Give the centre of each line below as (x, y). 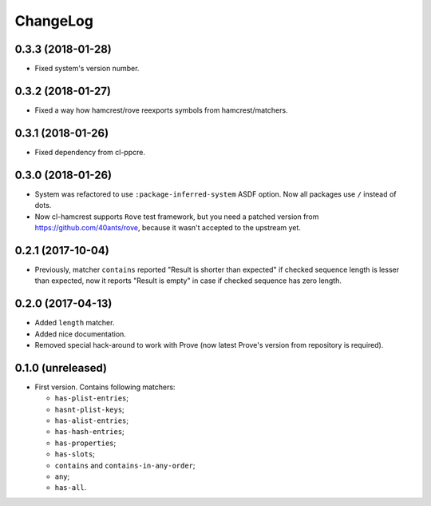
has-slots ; (75, 454)
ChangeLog (54, 21)
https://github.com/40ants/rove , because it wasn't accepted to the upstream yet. (168, 227)
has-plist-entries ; (92, 398)
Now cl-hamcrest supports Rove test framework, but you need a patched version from (177, 217)
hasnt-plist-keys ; (90, 409)
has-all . (71, 488)
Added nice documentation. (81, 334)
